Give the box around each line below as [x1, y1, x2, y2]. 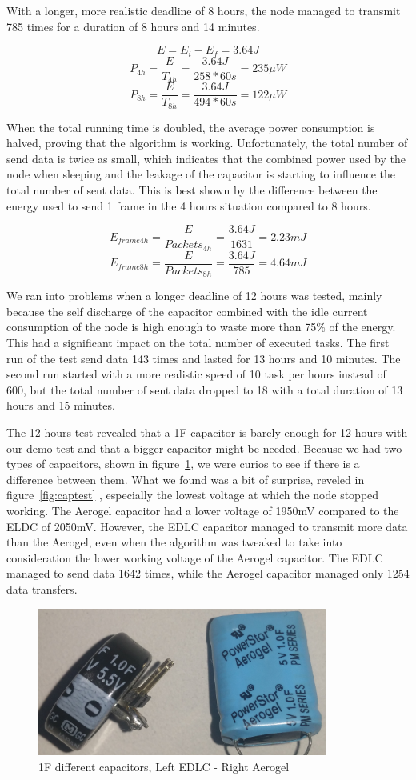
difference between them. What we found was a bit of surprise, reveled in [6, 470, 365, 487]
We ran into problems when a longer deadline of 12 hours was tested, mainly [6, 287, 382, 304]
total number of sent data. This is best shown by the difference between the [6, 182, 378, 198]
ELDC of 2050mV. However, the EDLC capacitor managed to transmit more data [6, 518, 408, 534]
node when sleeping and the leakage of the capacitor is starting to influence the [6, 166, 396, 182]
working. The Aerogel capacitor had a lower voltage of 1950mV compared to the [6, 502, 399, 518]
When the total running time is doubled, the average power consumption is [6, 118, 375, 135]
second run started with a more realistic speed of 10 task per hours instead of [6, 366, 386, 382]
